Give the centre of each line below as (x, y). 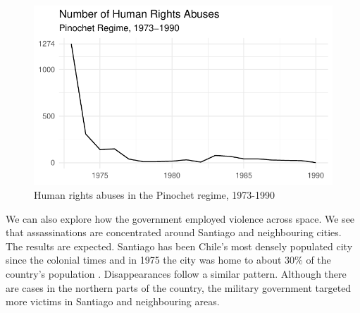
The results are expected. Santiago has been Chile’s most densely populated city (179, 246)
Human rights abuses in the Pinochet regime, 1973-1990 (154, 194)
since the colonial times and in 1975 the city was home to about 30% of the (168, 260)
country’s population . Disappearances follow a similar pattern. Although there (176, 273)
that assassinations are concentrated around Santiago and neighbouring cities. (174, 232)
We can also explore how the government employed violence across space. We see (180, 218)
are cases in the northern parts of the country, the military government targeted (179, 287)
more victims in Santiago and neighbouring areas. (113, 301)
